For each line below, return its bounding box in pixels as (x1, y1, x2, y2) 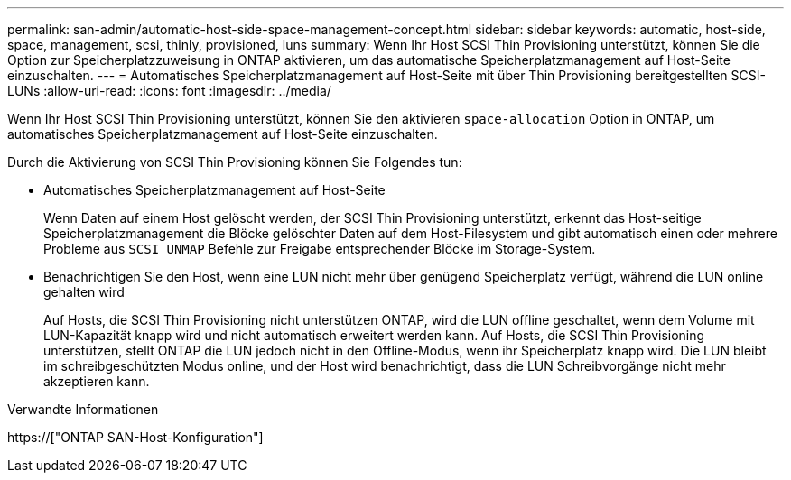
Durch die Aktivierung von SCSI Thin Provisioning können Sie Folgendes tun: (7, 154, 462, 170)
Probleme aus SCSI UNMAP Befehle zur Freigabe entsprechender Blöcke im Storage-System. (43, 241, 596, 256)
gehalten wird (43, 284, 125, 300)
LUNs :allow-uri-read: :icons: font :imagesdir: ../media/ (7, 83, 331, 98)
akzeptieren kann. (43, 374, 150, 389)
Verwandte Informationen (7, 402, 159, 417)
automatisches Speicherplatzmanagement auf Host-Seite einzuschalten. (7, 126, 438, 142)
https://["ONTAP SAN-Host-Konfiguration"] (7, 429, 264, 445)
